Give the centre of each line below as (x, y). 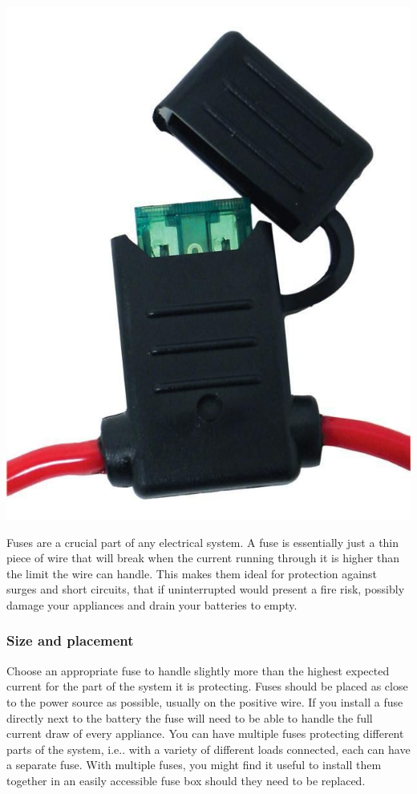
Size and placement (70, 640)
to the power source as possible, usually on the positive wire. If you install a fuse (205, 701)
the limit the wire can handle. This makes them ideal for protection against (192, 573)
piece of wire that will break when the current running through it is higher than (203, 558)
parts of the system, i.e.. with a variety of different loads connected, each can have (208, 749)
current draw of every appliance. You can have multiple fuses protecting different (205, 733)
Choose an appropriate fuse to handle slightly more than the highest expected (198, 670)
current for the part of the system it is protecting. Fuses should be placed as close (207, 686)
